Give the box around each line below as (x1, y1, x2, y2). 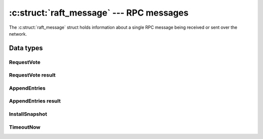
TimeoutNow (9, 123, 41, 130)
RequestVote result (9, 72, 56, 79)
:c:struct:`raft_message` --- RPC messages (9, 7, 188, 18)
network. (9, 31, 27, 37)
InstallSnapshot (9, 110, 47, 117)
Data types (9, 44, 43, 52)
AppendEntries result (9, 98, 61, 104)
